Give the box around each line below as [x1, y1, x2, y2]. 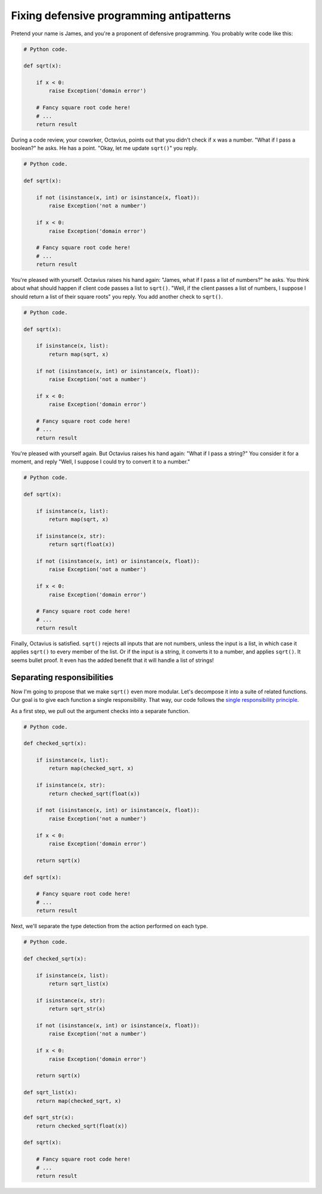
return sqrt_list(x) [48, 980, 109, 987]
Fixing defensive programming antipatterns [11, 9, 231, 22]
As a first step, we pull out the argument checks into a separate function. [11, 707, 190, 714]
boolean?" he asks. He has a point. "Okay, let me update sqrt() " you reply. [11, 145, 198, 152]
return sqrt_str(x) [48, 1005, 106, 1012]
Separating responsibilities [11, 672, 113, 682]
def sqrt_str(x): [23, 1114, 75, 1121]
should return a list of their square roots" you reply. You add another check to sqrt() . [11, 293, 223, 300]
